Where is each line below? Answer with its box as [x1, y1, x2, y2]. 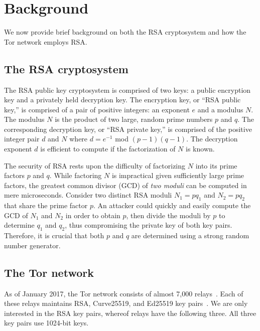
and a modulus [197, 104, 243, 114]
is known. [186, 143, 215, 154]
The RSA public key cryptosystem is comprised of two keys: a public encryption [4, 84, 251, 95]
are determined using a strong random [131, 230, 249, 241]
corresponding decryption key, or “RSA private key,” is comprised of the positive [4, 123, 252, 134]
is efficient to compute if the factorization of [40, 143, 176, 154]
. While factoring [49, 170, 102, 181]
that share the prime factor [4, 200, 88, 211]
